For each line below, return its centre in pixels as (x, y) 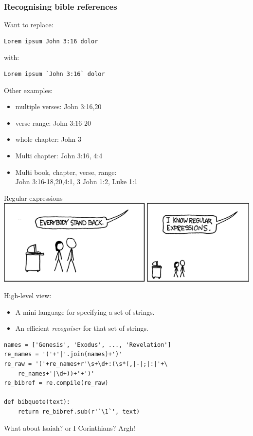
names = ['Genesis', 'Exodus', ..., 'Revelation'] (88, 345)
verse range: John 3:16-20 (53, 123)
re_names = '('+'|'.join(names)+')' (63, 354)
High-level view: (28, 295)
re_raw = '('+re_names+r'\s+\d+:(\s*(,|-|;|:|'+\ (86, 364)
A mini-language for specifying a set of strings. (85, 312)
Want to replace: (29, 25)
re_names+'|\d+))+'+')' (56, 373)
